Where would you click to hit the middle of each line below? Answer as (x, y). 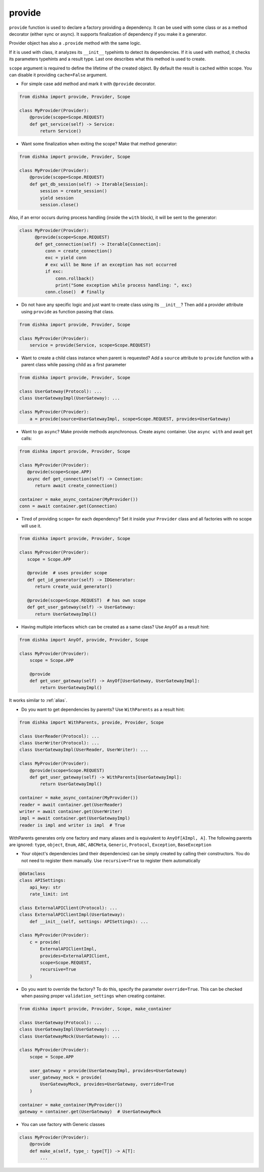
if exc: (54, 271)
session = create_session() (74, 191)
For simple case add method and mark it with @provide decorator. (88, 84)
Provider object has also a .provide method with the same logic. (75, 43)
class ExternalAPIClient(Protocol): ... (68, 908)
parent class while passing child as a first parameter (74, 365)
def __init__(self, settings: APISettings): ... (89, 921)
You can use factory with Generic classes (63, 1124)
